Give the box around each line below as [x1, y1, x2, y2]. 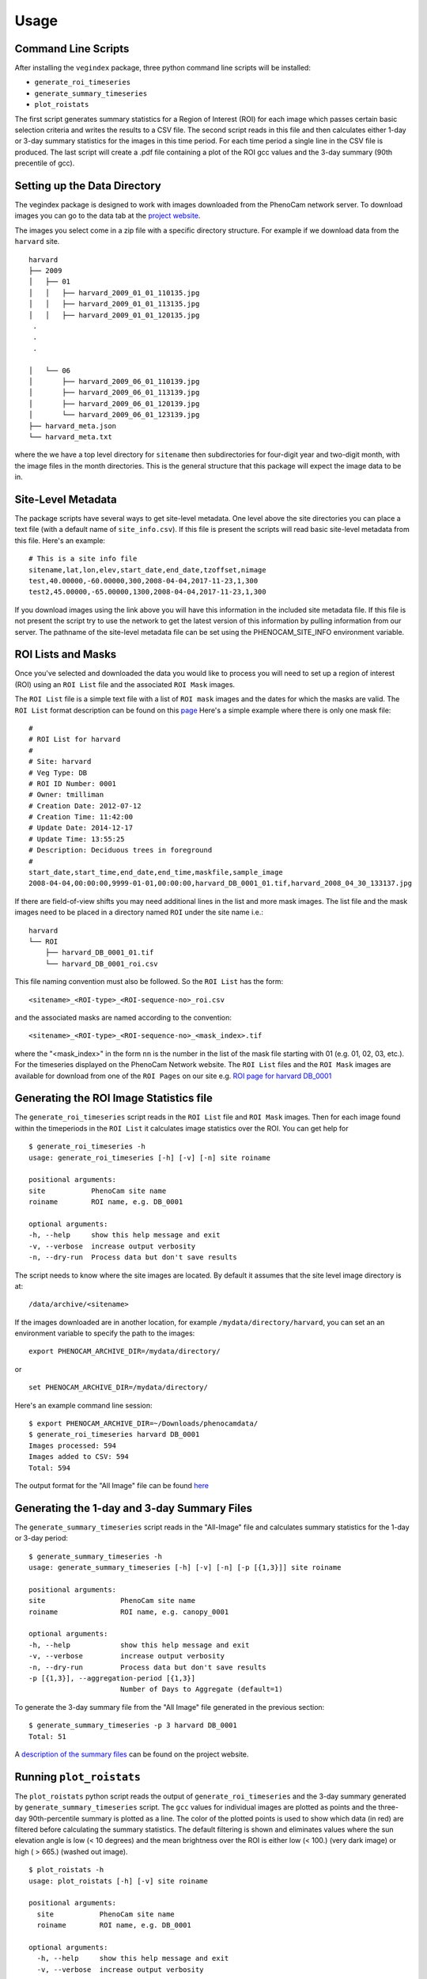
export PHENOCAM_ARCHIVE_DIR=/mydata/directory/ [28, 1347, 221, 1356]
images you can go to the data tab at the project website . [14, 211, 201, 221]
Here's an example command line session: [14, 1400, 153, 1410]
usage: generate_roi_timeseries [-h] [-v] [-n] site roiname [28, 1153, 270, 1162]
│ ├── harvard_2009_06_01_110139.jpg [28, 377, 200, 386]
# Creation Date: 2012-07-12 [28, 801, 142, 811]
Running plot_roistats [14, 1770, 142, 1783]
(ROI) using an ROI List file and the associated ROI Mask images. [14, 679, 236, 689]
